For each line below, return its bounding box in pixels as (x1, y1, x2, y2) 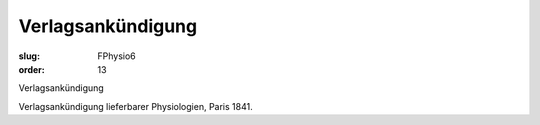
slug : (18, 50, 40, 62)
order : (18, 63, 45, 75)
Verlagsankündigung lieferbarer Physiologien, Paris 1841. (18, 100, 254, 112)
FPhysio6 (97, 50, 137, 62)
